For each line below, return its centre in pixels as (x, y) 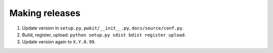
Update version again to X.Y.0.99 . (59, 42)
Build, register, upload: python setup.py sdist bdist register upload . (104, 34)
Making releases (45, 13)
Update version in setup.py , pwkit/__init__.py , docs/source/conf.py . (103, 28)
